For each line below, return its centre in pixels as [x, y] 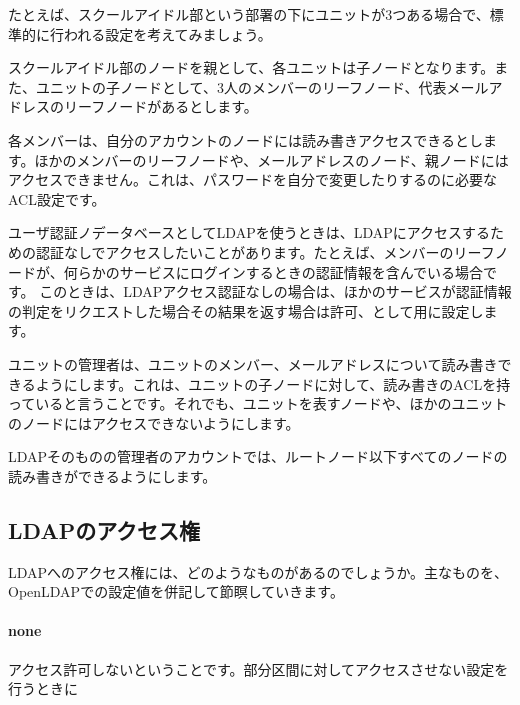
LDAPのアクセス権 [104, 529]
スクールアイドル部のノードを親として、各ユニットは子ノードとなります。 [251, 67]
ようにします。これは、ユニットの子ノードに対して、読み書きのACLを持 [273, 383]
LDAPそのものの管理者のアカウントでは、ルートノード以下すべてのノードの [258, 456]
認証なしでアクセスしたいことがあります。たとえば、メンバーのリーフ [265, 251]
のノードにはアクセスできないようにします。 [154, 422]
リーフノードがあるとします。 [160, 106]
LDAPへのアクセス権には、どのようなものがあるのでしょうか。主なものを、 [258, 571]
